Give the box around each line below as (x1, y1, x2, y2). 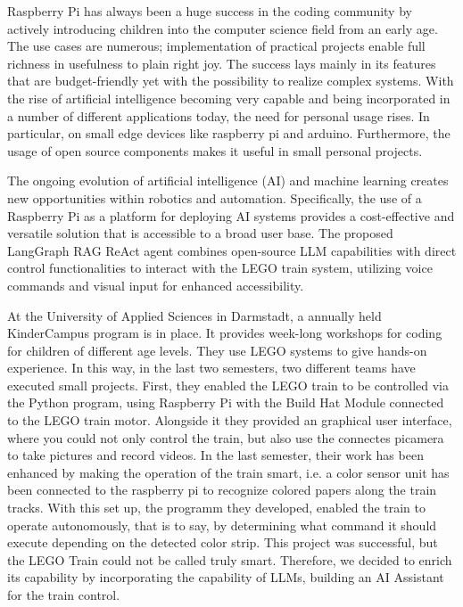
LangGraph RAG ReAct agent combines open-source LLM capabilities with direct (7, 241, 457, 259)
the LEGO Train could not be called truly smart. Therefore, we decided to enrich (7, 550, 452, 569)
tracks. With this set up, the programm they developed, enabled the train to (7, 498, 426, 517)
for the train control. (7, 586, 120, 603)
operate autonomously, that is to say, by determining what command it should (7, 515, 437, 534)
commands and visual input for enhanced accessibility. (7, 275, 304, 294)
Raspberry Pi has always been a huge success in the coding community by (7, 2, 412, 20)
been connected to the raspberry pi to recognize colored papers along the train (7, 480, 437, 499)
